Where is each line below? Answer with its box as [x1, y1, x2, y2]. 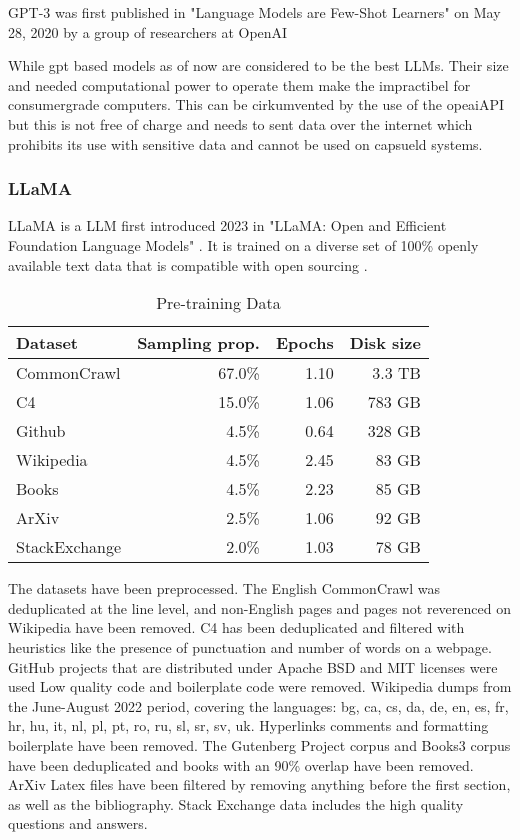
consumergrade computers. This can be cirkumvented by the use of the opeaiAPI [8, 94, 505, 115]
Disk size [349, 331, 421, 355]
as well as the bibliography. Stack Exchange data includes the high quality [8, 793, 464, 814]
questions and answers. [8, 813, 148, 834]
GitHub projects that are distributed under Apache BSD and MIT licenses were [8, 656, 498, 677]
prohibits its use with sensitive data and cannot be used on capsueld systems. [8, 133, 483, 154]
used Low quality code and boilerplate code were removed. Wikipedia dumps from [8, 676, 512, 697]
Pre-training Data [156, 291, 281, 315]
